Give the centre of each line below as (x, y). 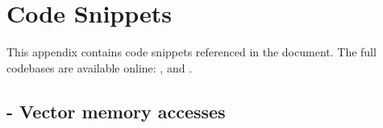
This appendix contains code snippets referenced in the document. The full (191, 52)
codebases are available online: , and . (100, 67)
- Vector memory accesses (116, 111)
